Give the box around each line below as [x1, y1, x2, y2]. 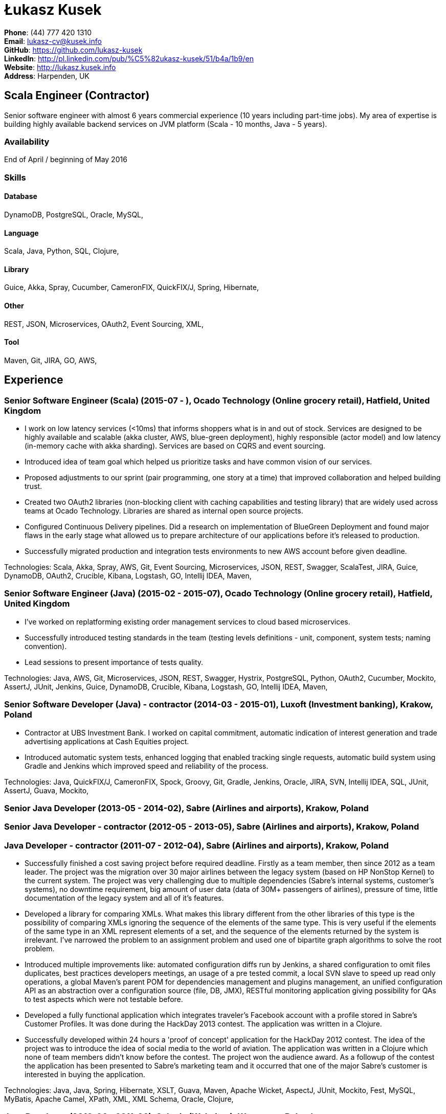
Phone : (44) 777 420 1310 [4, 28, 92, 37]
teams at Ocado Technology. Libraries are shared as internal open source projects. [25, 506, 303, 516]
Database [4, 192, 37, 201]
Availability [4, 136, 50, 147]
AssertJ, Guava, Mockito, [4, 786, 89, 795]
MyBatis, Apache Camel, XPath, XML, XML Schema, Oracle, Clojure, [4, 1095, 234, 1104]
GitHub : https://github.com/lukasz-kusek [4, 45, 143, 54]
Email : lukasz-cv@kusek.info [4, 36, 102, 46]
